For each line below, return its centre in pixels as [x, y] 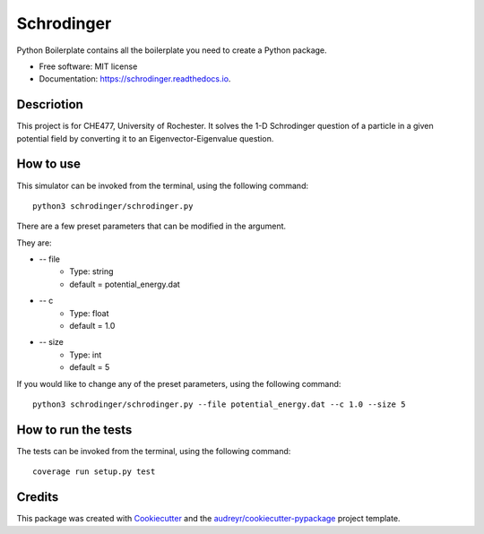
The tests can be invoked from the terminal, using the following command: [154, 451]
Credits [38, 497]
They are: [35, 243]
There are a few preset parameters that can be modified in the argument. [151, 226]
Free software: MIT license [88, 66]
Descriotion [50, 104]
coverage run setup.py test [94, 472]
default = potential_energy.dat [125, 284]
